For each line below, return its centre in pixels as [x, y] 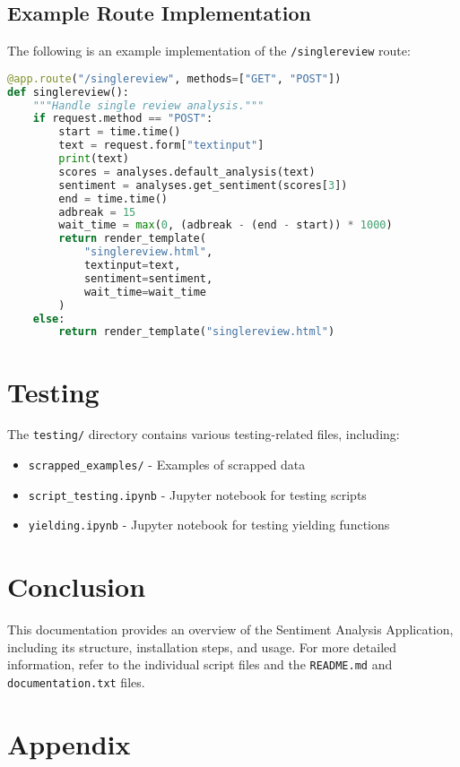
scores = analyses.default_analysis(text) [187, 172]
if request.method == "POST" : [123, 119]
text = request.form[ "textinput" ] [161, 146]
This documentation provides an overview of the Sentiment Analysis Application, [230, 629]
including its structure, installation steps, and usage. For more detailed [202, 646]
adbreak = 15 [97, 212]
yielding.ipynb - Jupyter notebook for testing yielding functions [209, 525]
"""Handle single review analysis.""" [148, 105]
